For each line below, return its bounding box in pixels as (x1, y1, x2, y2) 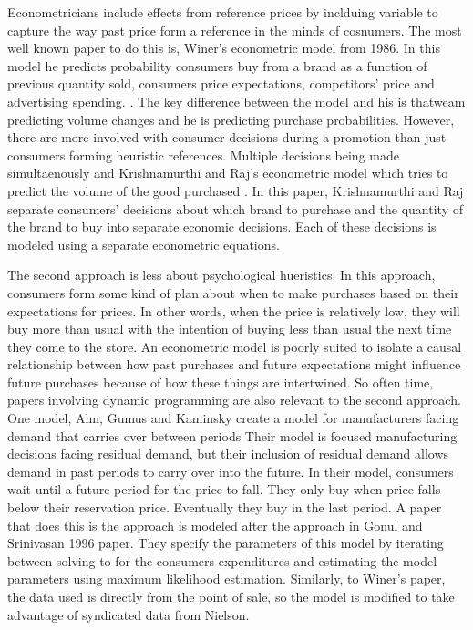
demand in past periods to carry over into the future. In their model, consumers (7, 461, 454, 480)
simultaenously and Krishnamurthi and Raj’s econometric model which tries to (7, 163, 448, 182)
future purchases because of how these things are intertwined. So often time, (7, 372, 434, 391)
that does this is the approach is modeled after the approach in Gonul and (7, 515, 423, 534)
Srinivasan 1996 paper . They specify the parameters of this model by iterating (7, 533, 444, 553)
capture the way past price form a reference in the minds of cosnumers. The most (7, 20, 462, 39)
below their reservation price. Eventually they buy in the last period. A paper (7, 498, 442, 517)
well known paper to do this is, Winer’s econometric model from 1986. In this (7, 38, 440, 57)
